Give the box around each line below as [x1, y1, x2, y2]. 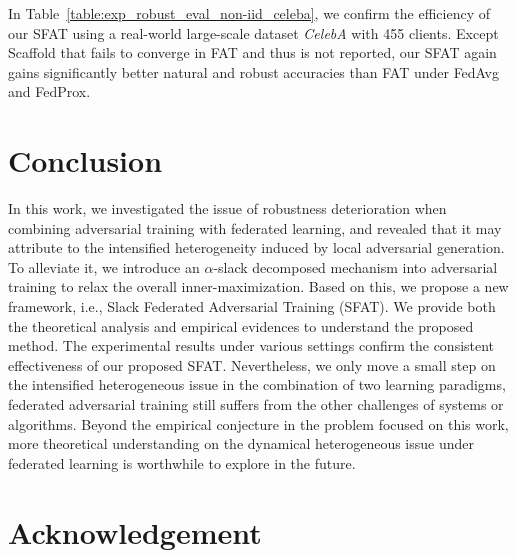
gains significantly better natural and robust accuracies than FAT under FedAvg [8, 61, 499, 82]
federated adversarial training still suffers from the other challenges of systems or [8, 394, 504, 415]
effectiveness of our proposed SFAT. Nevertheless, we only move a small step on [8, 354, 496, 375]
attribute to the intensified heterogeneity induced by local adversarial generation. [8, 237, 505, 258]
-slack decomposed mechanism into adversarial [213, 256, 498, 277]
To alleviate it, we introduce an [8, 256, 200, 277]
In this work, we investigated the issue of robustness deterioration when [8, 198, 447, 219]
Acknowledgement [8, 511, 262, 552]
